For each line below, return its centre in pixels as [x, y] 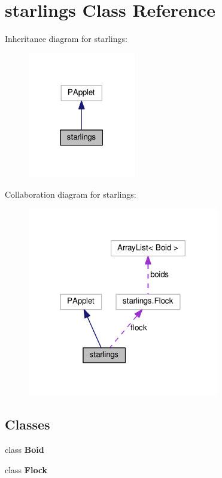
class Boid [25, 450]
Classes [28, 424]
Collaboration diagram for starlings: [71, 194]
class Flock [26, 469]
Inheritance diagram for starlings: [66, 39]
